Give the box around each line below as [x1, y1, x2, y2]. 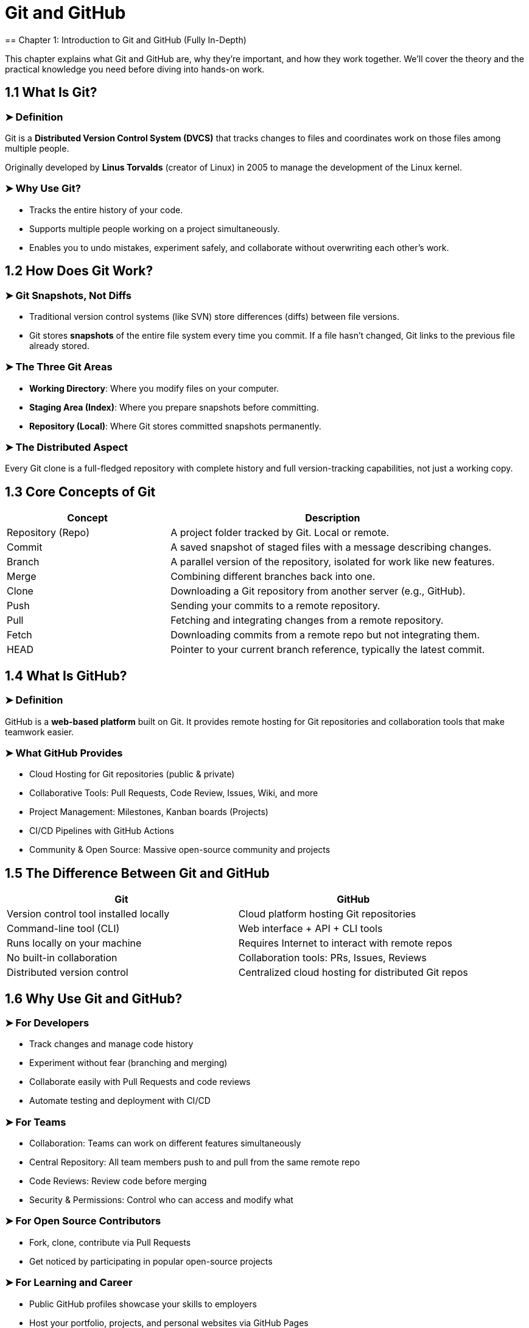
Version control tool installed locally [7, 908, 170, 920]
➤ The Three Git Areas [5, 361, 113, 373]
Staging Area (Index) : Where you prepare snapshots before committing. [29, 401, 319, 412]
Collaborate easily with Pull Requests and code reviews [29, 1076, 251, 1087]
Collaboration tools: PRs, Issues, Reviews [238, 952, 427, 964]
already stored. [29, 340, 89, 351]
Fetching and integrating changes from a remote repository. [170, 614, 444, 627]
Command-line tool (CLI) [7, 922, 120, 935]
